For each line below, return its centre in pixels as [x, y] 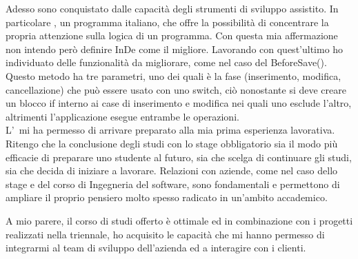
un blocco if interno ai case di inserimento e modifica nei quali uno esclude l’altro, [179, 103]
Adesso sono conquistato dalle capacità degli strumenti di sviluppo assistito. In [172, 8]
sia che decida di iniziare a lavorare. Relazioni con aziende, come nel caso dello [172, 170]
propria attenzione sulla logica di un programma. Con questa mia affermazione [172, 35]
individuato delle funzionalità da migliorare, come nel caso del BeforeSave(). [166, 62]
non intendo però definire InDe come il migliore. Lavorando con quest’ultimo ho [175, 49]
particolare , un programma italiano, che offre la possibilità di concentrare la [167, 22]
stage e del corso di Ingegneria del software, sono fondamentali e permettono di [173, 184]
